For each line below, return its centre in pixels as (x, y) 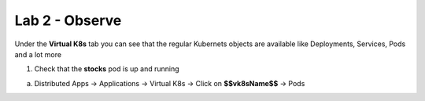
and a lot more (38, 54)
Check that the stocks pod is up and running (107, 69)
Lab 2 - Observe (68, 20)
